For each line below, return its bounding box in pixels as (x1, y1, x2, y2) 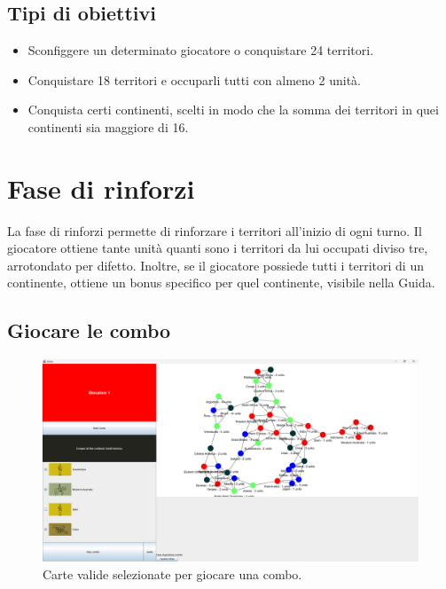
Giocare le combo (7, 317, 171, 344)
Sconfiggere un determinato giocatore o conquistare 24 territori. (27, 41, 374, 59)
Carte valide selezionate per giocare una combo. (43, 564, 302, 583)
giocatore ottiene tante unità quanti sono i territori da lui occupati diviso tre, (7, 239, 428, 257)
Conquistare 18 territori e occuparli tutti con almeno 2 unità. (27, 70, 361, 89)
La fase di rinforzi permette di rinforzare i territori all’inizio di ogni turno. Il (7, 221, 422, 240)
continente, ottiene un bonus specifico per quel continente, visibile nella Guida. (7, 273, 435, 292)
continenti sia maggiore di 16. (27, 117, 189, 136)
